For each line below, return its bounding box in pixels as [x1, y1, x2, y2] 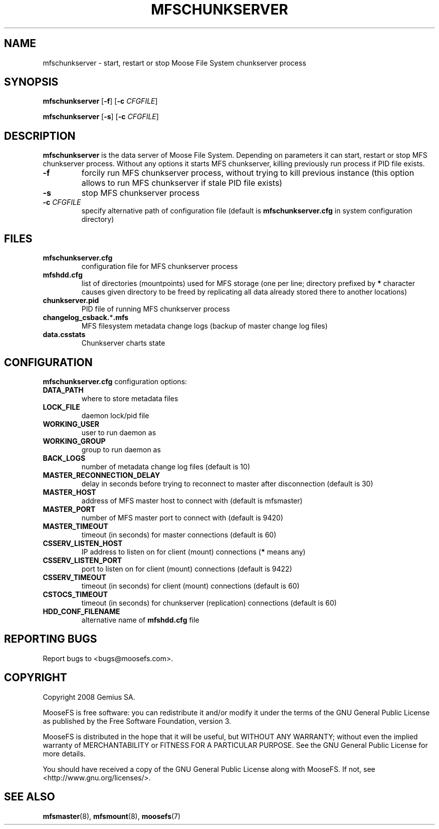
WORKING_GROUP [43, 436, 106, 445]
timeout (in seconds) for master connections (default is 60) [81, 530, 277, 539]
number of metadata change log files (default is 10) [81, 462, 250, 471]
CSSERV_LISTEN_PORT [43, 556, 122, 565]
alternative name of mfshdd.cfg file [81, 615, 199, 624]
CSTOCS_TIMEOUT [43, 590, 108, 599]
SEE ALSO [4, 790, 55, 803]
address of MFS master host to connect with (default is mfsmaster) [81, 496, 303, 505]
